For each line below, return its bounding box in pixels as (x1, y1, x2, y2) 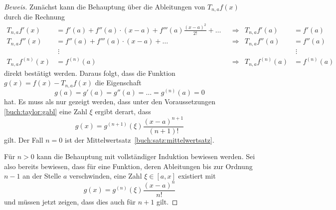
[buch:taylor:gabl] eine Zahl (4, 106, 87, 116)
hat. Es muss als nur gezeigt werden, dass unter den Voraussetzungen (4, 96, 216, 106)
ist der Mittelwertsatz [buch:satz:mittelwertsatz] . (65, 134, 214, 145)
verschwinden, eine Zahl (69, 171, 142, 181)
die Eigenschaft (95, 77, 142, 88)
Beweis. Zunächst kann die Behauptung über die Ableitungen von (4, 1, 205, 11)
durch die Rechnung (4, 11, 65, 22)
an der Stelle (22, 171, 61, 181)
